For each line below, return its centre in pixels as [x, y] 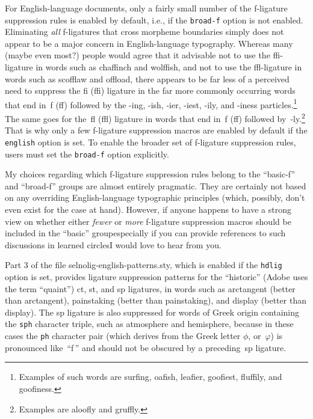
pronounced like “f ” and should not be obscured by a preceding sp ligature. [146, 347]
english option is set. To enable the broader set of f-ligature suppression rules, [150, 142]
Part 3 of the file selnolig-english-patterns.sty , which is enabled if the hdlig [144, 265]
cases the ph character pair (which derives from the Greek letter [123, 336]
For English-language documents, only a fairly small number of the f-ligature [146, 8]
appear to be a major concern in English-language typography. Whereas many [149, 43]
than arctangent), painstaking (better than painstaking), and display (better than [156, 300]
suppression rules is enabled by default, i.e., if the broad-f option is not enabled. [154, 20]
